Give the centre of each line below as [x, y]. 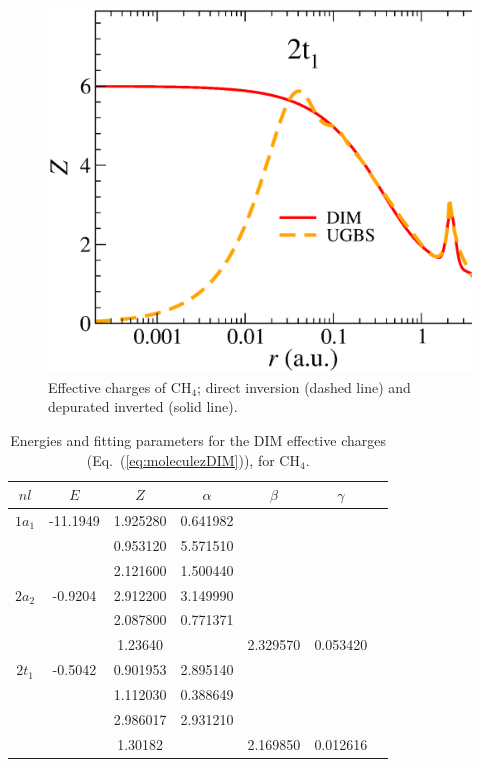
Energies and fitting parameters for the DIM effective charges [198, 439]
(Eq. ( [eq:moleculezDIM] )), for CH [193, 459]
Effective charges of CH [120, 386]
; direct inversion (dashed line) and [304, 386]
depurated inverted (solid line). [143, 406]
